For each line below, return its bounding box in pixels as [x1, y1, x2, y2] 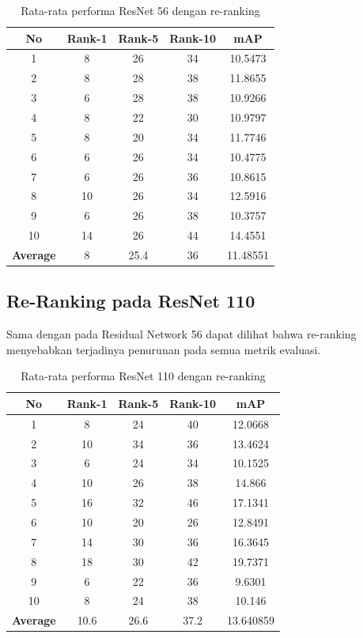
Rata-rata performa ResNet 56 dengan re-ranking [21, 2, 260, 18]
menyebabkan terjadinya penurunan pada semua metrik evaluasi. [6, 341, 321, 357]
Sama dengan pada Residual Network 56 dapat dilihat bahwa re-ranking [6, 326, 357, 342]
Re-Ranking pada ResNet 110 [6, 289, 255, 313]
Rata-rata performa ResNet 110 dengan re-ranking [21, 368, 266, 384]
